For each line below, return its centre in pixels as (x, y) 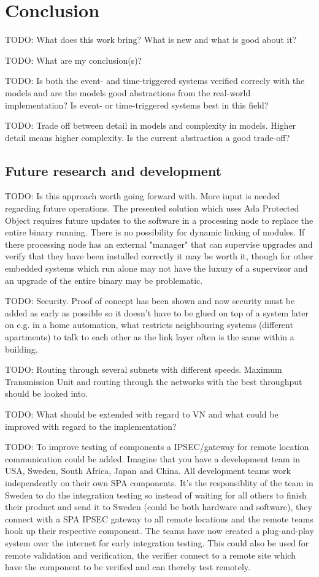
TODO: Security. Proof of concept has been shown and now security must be (150, 301)
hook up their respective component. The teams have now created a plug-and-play (159, 531)
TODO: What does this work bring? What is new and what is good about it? (151, 40)
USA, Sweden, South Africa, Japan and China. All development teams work (148, 471)
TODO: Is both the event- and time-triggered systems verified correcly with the (155, 81)
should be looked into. (47, 393)
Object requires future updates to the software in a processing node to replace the (159, 220)
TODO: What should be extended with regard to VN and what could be (142, 414)
